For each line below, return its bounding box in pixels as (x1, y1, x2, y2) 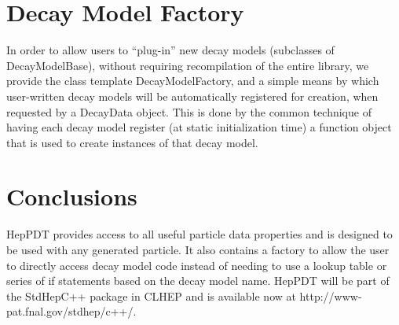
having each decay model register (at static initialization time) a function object (6, 119, 392, 135)
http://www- (299, 287, 362, 304)
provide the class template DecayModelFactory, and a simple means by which (6, 72, 379, 89)
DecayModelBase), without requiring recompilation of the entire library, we (6, 57, 369, 73)
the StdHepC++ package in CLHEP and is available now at (6, 287, 296, 304)
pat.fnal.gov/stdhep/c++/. (6, 303, 137, 319)
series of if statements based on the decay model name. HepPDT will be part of (6, 272, 390, 289)
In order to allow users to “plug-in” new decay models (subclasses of (6, 42, 335, 58)
